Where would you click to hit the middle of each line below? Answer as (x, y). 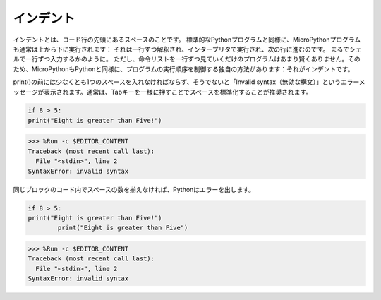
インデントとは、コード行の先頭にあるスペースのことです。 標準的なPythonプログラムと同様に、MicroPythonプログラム (187, 40)
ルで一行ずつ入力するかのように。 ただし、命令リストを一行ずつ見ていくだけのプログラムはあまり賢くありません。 (181, 59)
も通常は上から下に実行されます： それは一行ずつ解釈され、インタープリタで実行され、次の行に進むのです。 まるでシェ (187, 49)
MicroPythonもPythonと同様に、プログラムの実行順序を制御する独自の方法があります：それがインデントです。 (193, 69)
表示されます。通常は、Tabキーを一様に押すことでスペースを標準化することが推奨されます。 (178, 92)
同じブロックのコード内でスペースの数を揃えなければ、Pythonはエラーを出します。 (134, 189)
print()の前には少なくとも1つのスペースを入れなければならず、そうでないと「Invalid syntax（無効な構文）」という (177, 82)
